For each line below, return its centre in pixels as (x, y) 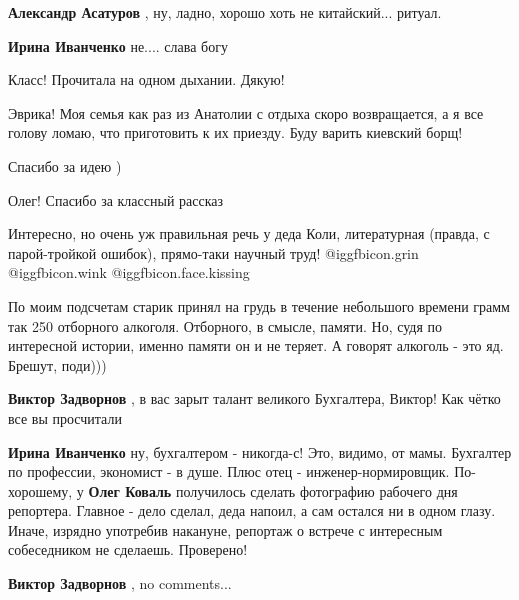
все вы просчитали (65, 417)
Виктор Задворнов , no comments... (120, 583)
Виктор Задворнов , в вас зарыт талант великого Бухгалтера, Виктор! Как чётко (254, 398)
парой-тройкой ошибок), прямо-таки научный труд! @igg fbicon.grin (213, 252)
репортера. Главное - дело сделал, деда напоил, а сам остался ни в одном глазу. (252, 510)
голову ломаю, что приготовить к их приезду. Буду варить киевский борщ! (235, 132)
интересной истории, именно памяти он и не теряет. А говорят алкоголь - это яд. (256, 345)
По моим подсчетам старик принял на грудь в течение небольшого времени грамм (259, 305)
